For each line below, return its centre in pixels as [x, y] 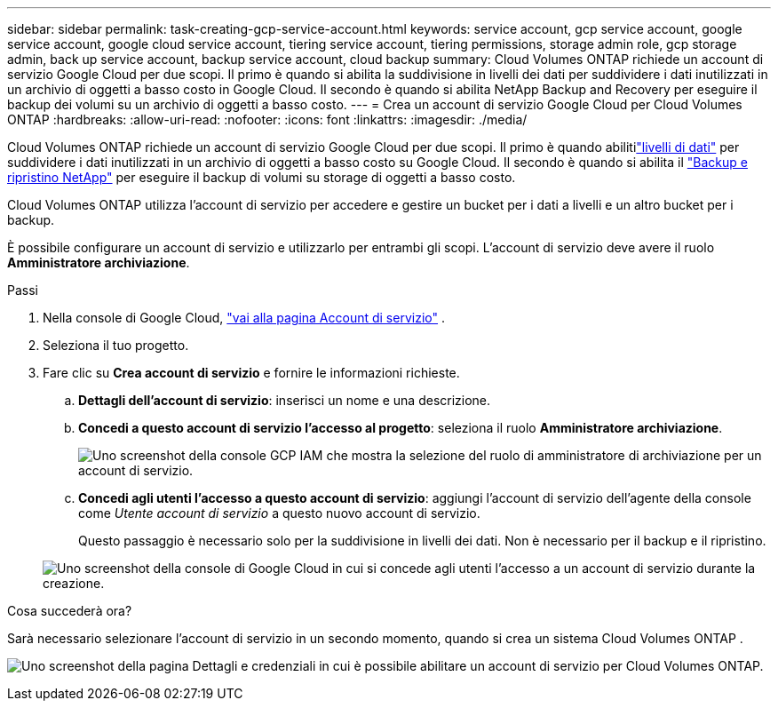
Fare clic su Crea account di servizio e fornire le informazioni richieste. [251, 373]
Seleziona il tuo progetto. [116, 345]
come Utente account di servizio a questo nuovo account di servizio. [279, 513]
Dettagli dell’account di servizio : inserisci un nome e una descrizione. [285, 400]
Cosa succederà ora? [70, 611]
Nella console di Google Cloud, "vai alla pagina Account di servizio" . [244, 318]
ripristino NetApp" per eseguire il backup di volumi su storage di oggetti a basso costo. [262, 177]
